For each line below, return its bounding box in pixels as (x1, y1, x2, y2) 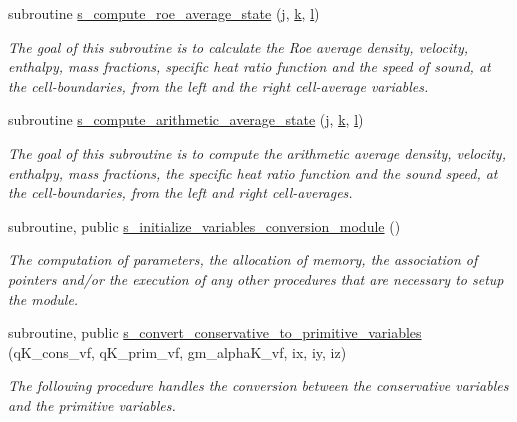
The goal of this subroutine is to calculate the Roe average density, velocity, (8, 36, 469, 57)
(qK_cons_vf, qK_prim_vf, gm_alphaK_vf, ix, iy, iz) (8, 341, 347, 362)
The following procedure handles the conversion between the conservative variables (8, 375, 509, 396)
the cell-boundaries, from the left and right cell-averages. (8, 182, 353, 203)
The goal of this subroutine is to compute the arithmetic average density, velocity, (8, 142, 506, 163)
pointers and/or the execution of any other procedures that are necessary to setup (8, 268, 504, 289)
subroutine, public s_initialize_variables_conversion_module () (8, 215, 401, 236)
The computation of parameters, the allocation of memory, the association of (8, 249, 478, 270)
